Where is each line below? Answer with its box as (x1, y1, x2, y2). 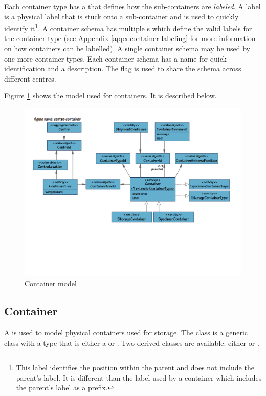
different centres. (4, 73, 56, 84)
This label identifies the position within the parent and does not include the (16, 362, 254, 373)
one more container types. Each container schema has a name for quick (4, 53, 227, 64)
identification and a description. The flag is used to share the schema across (4, 63, 241, 74)
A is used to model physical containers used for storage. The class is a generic (4, 327, 248, 338)
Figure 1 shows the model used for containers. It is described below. (4, 90, 217, 101)
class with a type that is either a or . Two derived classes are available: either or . (4, 337, 259, 348)
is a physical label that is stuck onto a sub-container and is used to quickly (4, 11, 239, 22)
